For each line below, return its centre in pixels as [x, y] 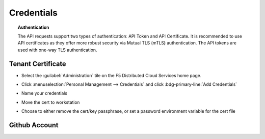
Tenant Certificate [38, 64]
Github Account [34, 125]
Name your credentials [44, 93]
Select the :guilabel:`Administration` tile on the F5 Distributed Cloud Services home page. [111, 75]
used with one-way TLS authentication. [58, 50]
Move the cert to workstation [51, 102]
